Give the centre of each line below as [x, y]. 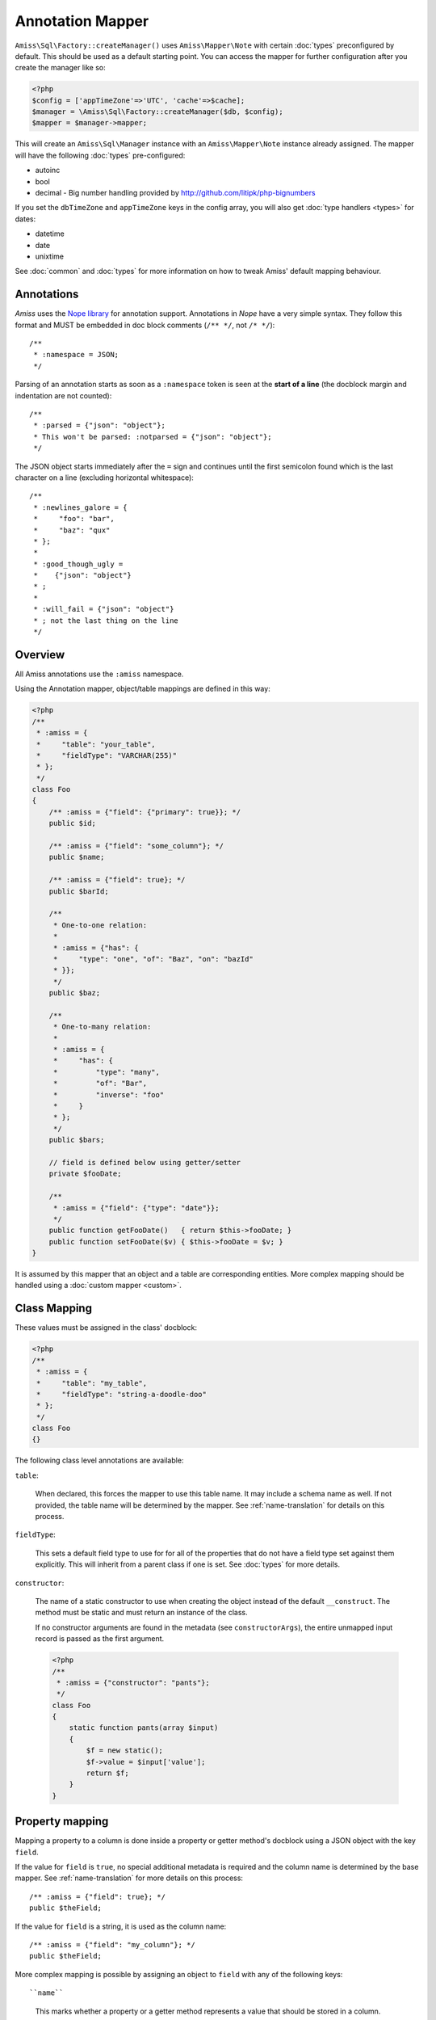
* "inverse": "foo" [109, 1094]
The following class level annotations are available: [99, 1460]
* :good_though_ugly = [78, 564]
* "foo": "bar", [74, 519]
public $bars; [77, 1140]
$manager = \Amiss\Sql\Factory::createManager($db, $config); [157, 112]
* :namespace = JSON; [76, 355]
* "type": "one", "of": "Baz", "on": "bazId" [153, 959]
